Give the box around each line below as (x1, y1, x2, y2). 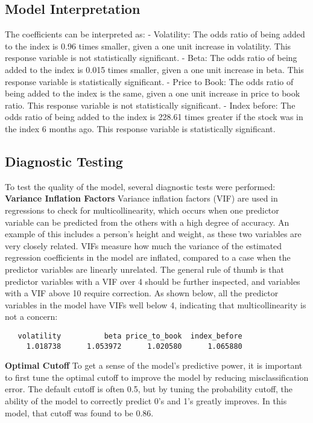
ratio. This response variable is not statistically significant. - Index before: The (5, 98, 296, 111)
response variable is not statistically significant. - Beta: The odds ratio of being (5, 51, 297, 64)
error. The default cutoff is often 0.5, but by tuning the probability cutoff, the (5, 383, 293, 395)
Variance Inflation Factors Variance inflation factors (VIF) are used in (5, 192, 278, 205)
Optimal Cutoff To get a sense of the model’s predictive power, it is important (5, 359, 303, 372)
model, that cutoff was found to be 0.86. (5, 406, 154, 419)
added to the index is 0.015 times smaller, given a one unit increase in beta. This (5, 63, 304, 75)
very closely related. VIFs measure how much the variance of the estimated (5, 239, 282, 252)
